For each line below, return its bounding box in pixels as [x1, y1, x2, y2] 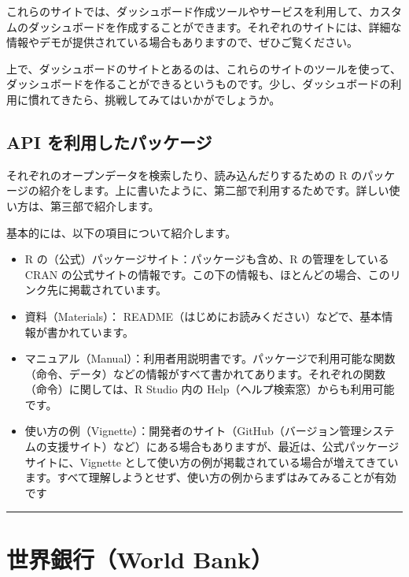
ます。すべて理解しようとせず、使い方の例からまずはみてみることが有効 [24, 469, 396, 486]
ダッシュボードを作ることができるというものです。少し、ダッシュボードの [6, 76, 391, 92]
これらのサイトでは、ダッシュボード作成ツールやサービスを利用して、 [6, 3, 369, 19]
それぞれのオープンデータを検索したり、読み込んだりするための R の [6, 166, 363, 183]
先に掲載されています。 [46, 281, 167, 298]
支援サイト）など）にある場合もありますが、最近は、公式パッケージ [46, 438, 400, 455]
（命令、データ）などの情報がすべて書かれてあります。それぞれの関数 [24, 365, 386, 382]
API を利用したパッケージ [6, 129, 212, 154]
